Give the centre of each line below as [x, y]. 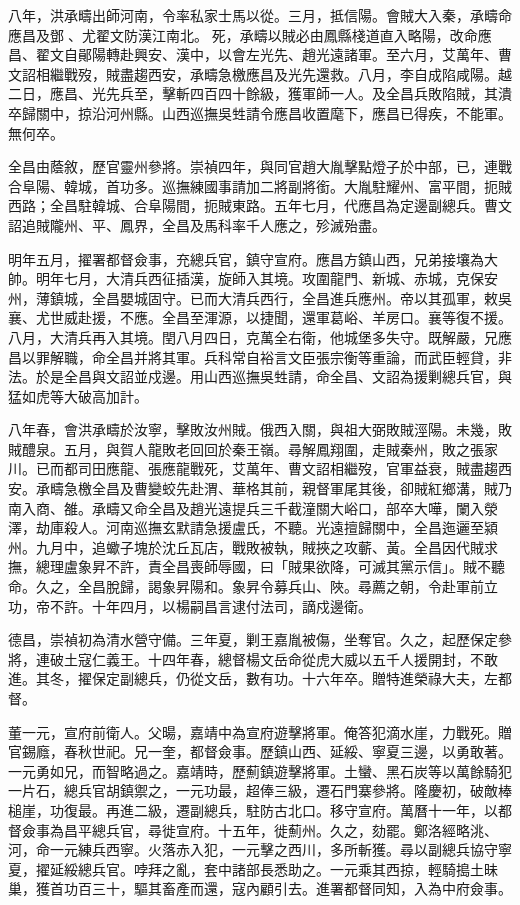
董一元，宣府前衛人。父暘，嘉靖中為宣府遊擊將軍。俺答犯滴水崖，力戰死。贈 [260, 731]
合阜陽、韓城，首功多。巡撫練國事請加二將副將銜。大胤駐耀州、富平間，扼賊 [260, 185]
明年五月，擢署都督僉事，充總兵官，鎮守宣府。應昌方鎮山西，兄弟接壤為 [246, 258]
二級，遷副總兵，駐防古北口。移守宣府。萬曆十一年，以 [315, 809]
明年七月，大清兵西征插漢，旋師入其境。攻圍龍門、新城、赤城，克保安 [266, 278]
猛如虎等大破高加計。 [78, 395]
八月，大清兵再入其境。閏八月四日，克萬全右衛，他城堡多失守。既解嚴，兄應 [260, 336]
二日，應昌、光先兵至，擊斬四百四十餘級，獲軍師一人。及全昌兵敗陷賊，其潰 [260, 93]
